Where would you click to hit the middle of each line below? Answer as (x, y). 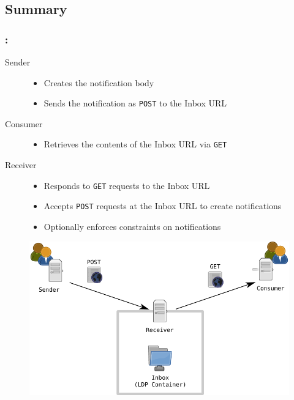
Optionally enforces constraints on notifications (132, 226)
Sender (18, 62)
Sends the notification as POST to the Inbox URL (135, 103)
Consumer (24, 123)
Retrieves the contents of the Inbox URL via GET (135, 144)
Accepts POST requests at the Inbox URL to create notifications (163, 206)
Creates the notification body (99, 82)
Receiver (21, 165)
